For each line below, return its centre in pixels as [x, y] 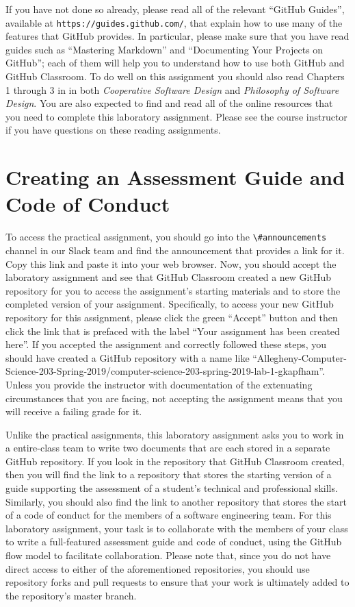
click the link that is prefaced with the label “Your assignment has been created [173, 331]
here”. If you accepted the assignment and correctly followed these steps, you [166, 344]
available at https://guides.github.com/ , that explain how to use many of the [174, 22]
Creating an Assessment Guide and [175, 177]
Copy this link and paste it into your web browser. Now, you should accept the [171, 263]
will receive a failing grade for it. [74, 411]
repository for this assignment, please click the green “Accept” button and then [172, 317]
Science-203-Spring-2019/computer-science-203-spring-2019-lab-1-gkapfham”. [165, 371]
